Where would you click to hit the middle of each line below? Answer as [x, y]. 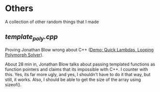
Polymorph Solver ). [24, 55]
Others [19, 8]
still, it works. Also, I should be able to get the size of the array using [73, 79]
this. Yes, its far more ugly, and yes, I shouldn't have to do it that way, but [78, 74]
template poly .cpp [31, 38]
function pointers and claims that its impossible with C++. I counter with [77, 69]
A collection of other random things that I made [52, 22]
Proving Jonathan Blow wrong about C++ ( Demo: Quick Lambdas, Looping [79, 50]
